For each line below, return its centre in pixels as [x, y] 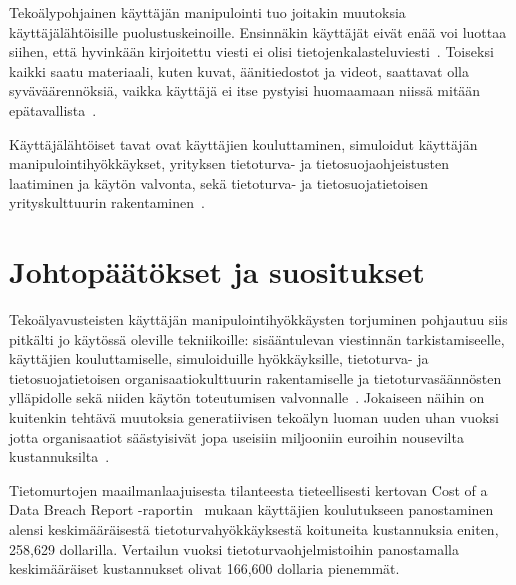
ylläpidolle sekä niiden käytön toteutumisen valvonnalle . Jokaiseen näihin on [247, 397]
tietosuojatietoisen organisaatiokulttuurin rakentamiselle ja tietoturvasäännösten [255, 377]
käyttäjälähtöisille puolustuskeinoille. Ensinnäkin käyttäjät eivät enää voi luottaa [258, 31]
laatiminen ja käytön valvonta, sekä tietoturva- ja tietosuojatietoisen [219, 182]
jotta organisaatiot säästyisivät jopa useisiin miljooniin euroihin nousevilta [236, 436]
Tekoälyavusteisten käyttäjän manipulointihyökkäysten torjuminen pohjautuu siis [258, 319]
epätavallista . [53, 109]
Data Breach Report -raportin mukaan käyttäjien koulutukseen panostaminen [251, 509]
